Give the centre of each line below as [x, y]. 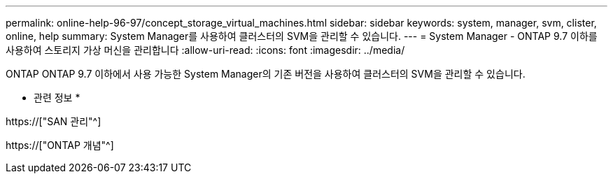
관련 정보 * [57, 98]
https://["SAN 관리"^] [54, 121]
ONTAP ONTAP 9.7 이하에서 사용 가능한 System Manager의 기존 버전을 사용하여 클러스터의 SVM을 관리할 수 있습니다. [266, 74]
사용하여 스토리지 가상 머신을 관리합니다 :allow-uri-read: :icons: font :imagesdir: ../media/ [205, 50]
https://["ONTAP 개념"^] [60, 145]
